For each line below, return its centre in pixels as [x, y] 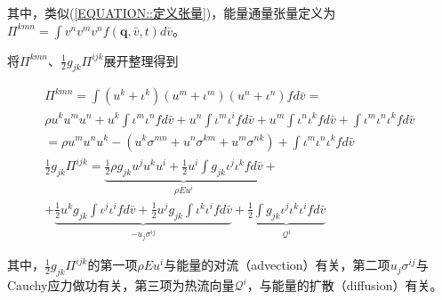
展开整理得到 [141, 60]
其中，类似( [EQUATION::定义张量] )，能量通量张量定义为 [172, 12]
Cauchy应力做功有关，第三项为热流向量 [121, 285]
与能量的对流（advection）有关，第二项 [277, 265]
